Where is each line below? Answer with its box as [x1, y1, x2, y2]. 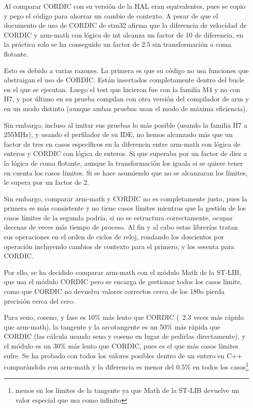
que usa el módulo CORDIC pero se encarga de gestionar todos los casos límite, [4, 276, 242, 287]
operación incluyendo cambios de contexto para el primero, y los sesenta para [4, 241, 235, 251]
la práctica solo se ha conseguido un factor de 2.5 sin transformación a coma [4, 39, 232, 49]
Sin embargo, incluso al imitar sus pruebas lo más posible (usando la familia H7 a [4, 119, 247, 130]
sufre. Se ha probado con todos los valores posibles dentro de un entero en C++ [4, 350, 242, 360]
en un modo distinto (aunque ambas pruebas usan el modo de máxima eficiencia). [4, 103, 248, 113]
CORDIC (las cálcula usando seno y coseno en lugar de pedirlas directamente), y [4, 331, 246, 341]
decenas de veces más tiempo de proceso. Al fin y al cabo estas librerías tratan [4, 222, 238, 232]
